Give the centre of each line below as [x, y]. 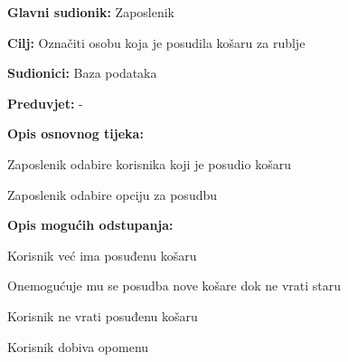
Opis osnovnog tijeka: [75, 133]
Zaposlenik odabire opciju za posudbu [113, 194]
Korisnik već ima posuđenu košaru [102, 255]
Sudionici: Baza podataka [82, 73]
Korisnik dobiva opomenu [78, 346]
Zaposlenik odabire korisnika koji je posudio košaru [149, 163]
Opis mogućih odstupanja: [90, 225]
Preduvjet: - [45, 103]
